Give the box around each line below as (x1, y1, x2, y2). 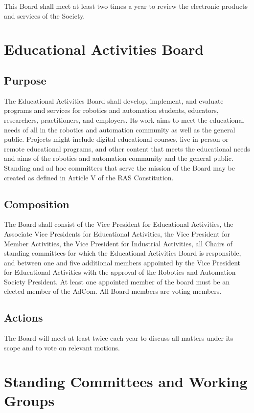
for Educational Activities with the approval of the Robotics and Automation (4, 267, 236, 277)
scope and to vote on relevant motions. (4, 342, 120, 352)
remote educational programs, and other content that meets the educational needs (4, 143, 250, 153)
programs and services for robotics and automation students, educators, (4, 105, 219, 115)
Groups (4, 390, 55, 410)
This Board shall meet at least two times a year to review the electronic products (4, 1, 248, 11)
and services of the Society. (4, 10, 85, 21)
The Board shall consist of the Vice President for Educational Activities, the (4, 219, 233, 229)
